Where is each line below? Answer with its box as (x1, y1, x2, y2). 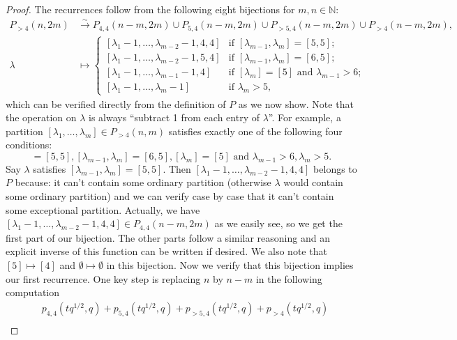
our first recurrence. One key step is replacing (6, 271, 201, 286)
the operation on (6, 110, 77, 125)
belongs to (313, 161, 357, 176)
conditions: (6, 137, 52, 152)
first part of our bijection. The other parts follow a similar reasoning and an (6, 230, 330, 245)
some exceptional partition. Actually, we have (6, 202, 200, 217)
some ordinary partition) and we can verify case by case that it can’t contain (6, 189, 334, 203)
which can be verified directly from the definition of (6, 96, 226, 111)
